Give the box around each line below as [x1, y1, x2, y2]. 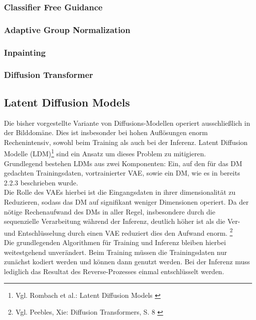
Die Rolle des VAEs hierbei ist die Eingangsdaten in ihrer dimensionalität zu [4, 187, 236, 197]
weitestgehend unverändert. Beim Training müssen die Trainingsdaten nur [4, 247, 227, 257]
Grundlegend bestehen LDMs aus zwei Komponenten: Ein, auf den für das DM [4, 158, 242, 168]
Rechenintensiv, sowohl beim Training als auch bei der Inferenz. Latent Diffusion [4, 137, 248, 147]
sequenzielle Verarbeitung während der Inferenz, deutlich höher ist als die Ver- [4, 216, 240, 226]
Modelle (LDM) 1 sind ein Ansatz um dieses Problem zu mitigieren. [4, 147, 206, 159]
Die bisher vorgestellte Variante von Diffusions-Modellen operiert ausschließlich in [4, 117, 250, 128]
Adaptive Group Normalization [4, 23, 130, 36]
